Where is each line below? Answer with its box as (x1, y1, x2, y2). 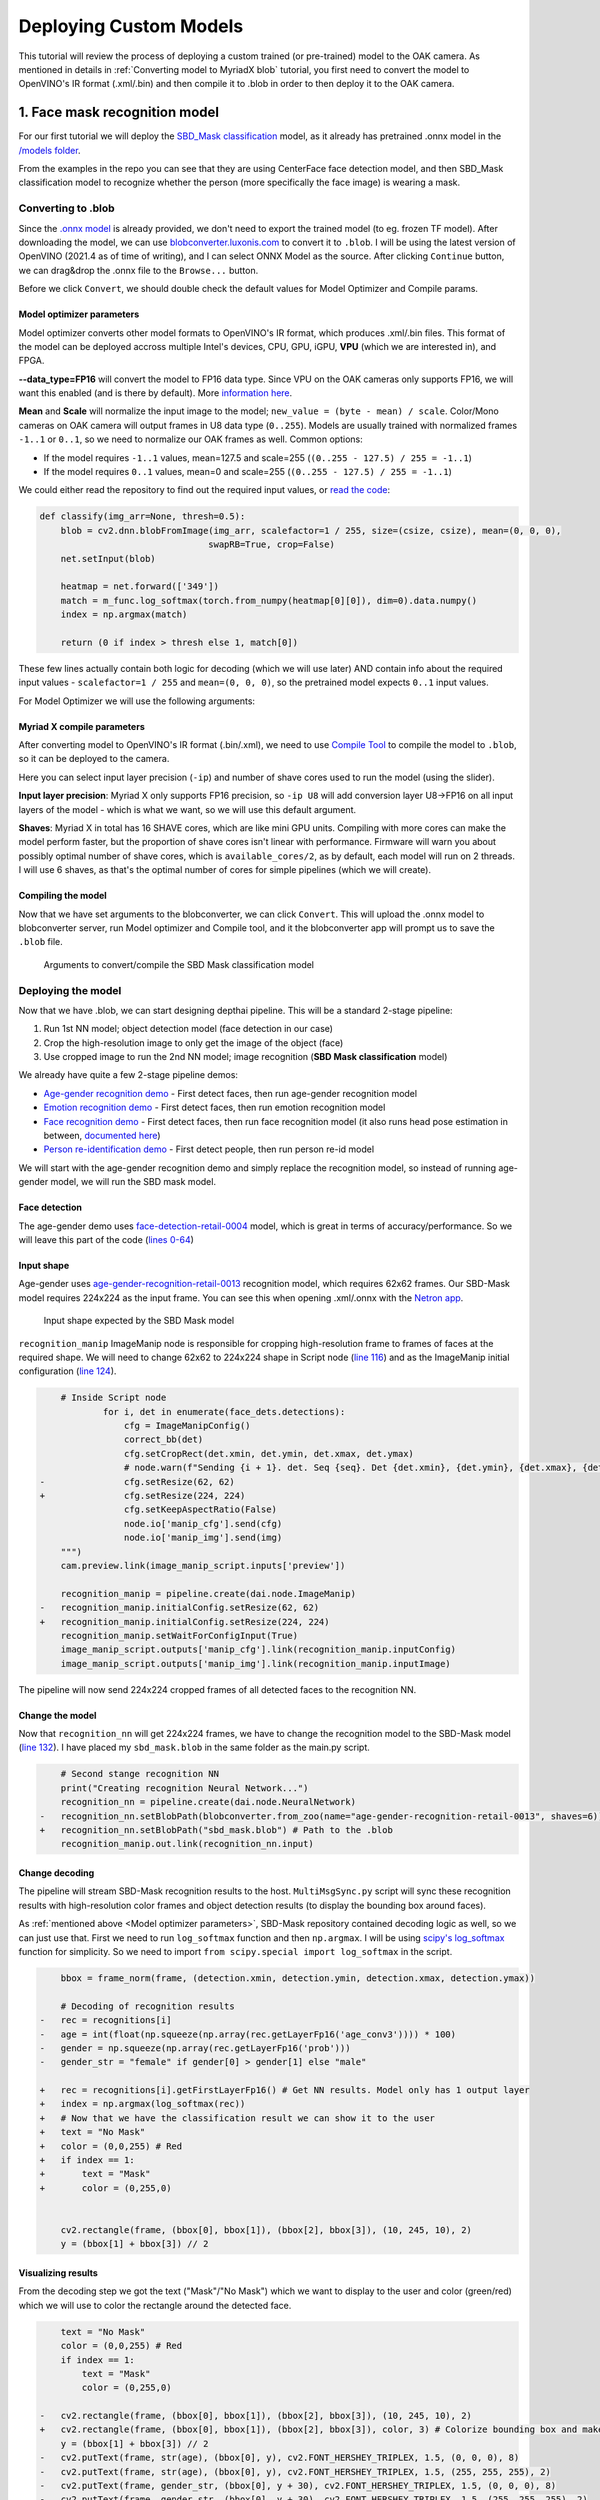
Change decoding (18, 1867, 95, 1879)
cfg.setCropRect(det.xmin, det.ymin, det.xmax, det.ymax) (123, 1448, 415, 1459)
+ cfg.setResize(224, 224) (39, 1490, 246, 1502)
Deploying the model (18, 983, 122, 997)
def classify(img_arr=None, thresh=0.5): (39, 511, 246, 522)
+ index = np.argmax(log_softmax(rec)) (39, 2098, 246, 2110)
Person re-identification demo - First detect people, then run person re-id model (43, 1143, 375, 1155)
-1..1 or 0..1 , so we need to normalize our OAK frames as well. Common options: (18, 433, 364, 445)
